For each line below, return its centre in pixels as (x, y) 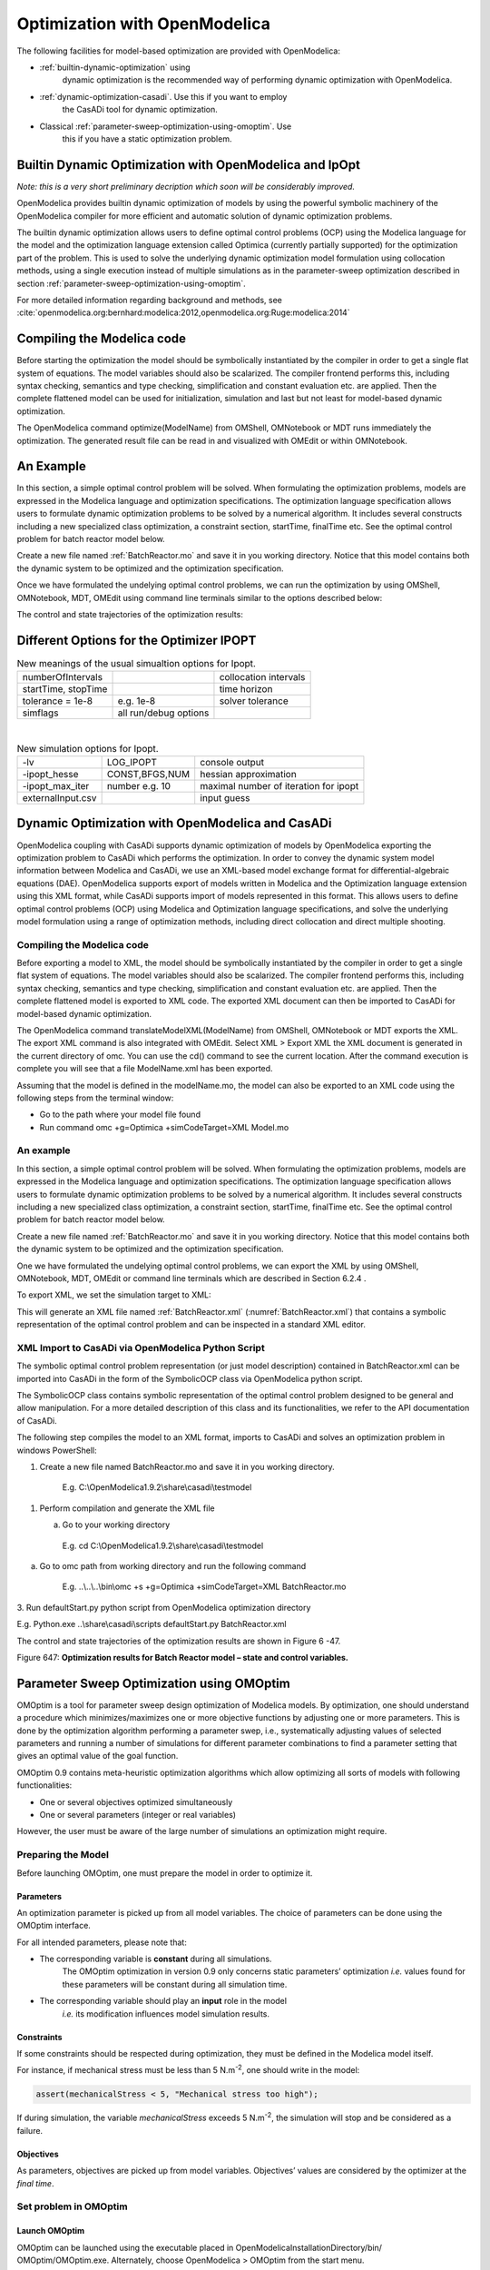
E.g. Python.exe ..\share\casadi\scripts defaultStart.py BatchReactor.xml (152, 1624)
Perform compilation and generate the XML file (127, 1508)
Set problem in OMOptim (72, 2206)
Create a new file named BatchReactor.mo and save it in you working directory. (187, 1467)
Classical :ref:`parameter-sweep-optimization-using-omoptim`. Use (166, 126)
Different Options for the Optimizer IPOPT (137, 640)
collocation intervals (262, 677)
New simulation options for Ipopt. (88, 748)
